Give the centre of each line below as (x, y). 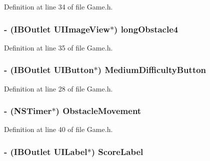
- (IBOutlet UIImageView (57, 29)
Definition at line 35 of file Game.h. (58, 47)
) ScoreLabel (117, 151)
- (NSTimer (28, 111)
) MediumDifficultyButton (152, 70)
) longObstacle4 (146, 29)
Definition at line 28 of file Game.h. (58, 88)
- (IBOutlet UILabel (46, 151)
